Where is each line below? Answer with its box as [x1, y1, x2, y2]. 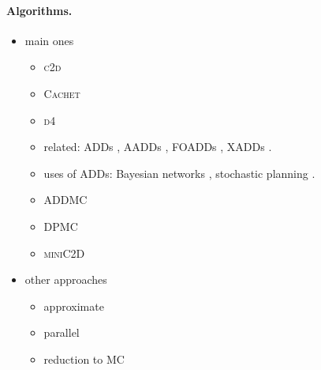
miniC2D [43, 244, 85, 261]
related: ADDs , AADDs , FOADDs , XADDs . [43, 138, 272, 155]
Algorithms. [6, 2, 73, 18]
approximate [43, 297, 104, 314]
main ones [24, 32, 74, 48]
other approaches [24, 271, 107, 288]
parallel [43, 324, 80, 341]
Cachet [43, 85, 80, 101]
